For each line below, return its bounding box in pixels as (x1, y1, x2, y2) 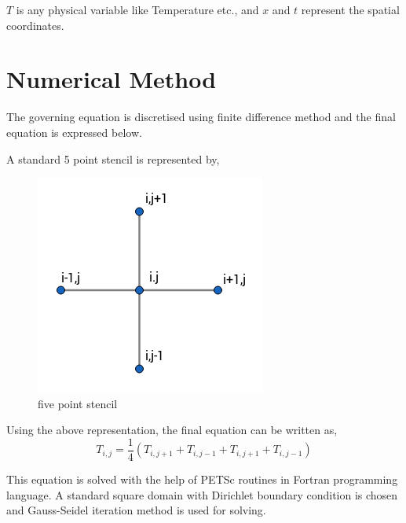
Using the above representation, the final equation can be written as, (6, 422, 338, 438)
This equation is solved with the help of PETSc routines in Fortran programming (6, 470, 398, 487)
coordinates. (6, 17, 64, 33)
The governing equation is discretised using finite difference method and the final (6, 109, 396, 125)
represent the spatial (301, 2, 400, 17)
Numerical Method (6, 63, 217, 95)
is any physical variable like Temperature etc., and (16, 2, 259, 17)
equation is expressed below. (6, 123, 142, 140)
